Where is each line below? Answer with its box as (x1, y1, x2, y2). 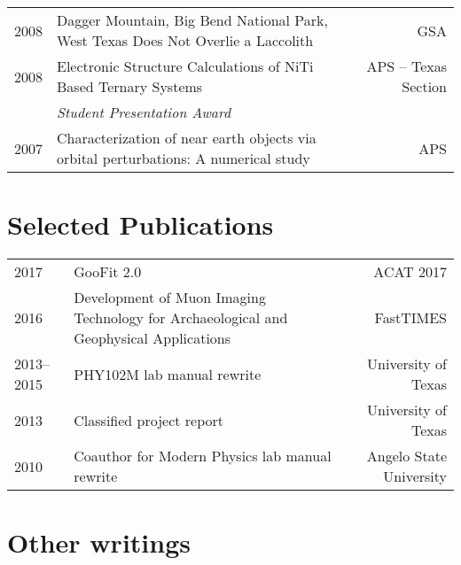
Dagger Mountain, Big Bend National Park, (57, 10, 328, 30)
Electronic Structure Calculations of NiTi (57, 56, 314, 76)
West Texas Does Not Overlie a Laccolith (57, 30, 314, 50)
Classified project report (74, 409, 224, 430)
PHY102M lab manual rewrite (74, 363, 262, 384)
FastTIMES (374, 307, 447, 329)
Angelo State (366, 445, 447, 467)
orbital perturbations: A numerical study (57, 148, 310, 168)
